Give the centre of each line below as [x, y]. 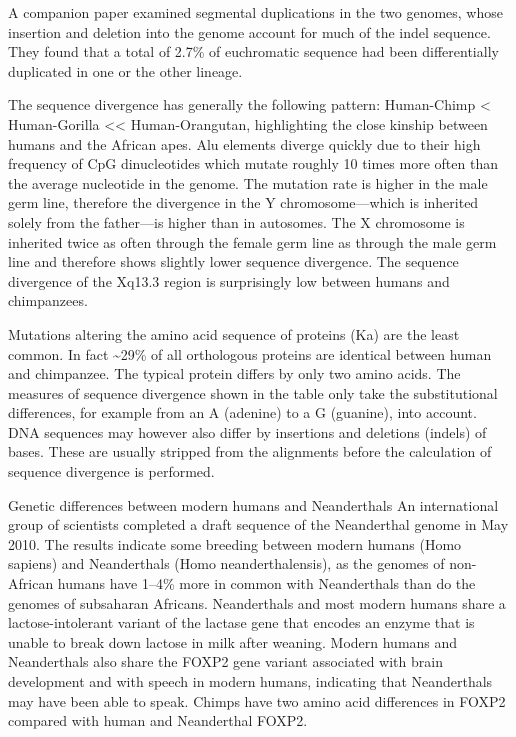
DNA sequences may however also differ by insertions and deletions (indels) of [247, 431]
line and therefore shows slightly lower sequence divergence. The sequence [233, 261]
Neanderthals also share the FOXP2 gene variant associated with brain [225, 661]
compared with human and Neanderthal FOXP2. [158, 720]
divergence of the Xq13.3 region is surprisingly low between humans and [229, 280]
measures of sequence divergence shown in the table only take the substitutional [253, 392]
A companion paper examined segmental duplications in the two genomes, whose [255, 12]
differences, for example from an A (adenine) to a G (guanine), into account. [242, 412]
